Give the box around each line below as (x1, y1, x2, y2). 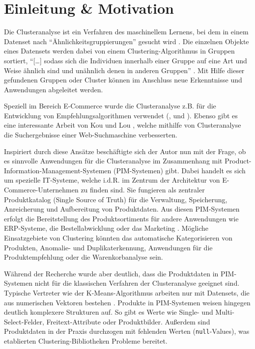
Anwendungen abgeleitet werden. (4, 84, 103, 94)
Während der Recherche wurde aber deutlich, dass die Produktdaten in (4, 268, 219, 278)
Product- (225, 156, 252, 166)
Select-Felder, (4, 316, 44, 326)
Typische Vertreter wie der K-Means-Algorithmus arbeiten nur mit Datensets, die (4, 287, 250, 297)
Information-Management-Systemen (4, 165, 112, 175)
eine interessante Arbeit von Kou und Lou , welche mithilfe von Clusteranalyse (4, 120, 241, 130)
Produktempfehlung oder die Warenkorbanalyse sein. (4, 252, 163, 262)
